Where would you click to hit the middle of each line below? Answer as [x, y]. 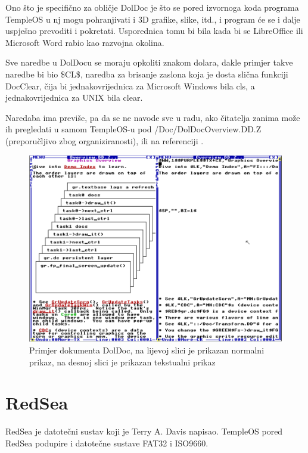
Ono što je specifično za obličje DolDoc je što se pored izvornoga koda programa [152, 7]
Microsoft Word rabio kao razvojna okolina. [85, 42]
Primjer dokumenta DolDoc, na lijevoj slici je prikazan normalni [147, 350]
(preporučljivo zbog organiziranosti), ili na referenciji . [105, 140]
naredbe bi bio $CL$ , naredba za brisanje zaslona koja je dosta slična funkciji [147, 74]
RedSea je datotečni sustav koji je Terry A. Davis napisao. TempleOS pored [144, 431]
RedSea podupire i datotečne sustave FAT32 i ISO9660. [107, 443]
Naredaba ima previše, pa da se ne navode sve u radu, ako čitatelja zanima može [153, 117]
